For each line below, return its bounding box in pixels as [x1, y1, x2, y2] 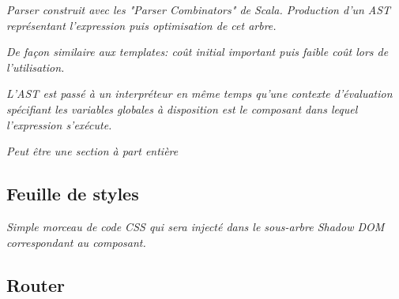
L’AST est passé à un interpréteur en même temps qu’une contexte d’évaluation [6, 85, 393, 102]
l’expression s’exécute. [6, 116, 112, 133]
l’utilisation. [6, 58, 65, 75]
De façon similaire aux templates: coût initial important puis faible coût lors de [6, 43, 389, 60]
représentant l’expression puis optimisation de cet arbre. [6, 17, 277, 33]
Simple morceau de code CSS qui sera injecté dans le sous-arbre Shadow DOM [6, 218, 385, 234]
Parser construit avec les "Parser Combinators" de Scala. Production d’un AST [6, 2, 391, 17]
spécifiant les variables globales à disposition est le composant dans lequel [6, 100, 358, 117]
